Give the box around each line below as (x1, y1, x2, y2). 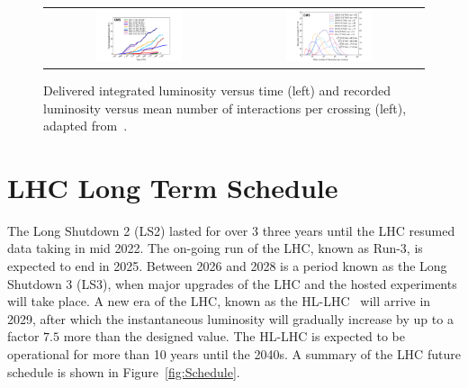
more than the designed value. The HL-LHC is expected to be (63, 327, 406, 346)
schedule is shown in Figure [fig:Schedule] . (7, 362, 240, 381)
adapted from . (43, 116, 128, 135)
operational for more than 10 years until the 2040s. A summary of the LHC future (7, 344, 461, 363)
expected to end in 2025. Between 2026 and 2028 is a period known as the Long (7, 257, 447, 275)
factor (7, 327, 40, 346)
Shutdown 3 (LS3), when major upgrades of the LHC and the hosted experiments (7, 274, 457, 293)
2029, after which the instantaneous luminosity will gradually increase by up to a (7, 309, 454, 328)
